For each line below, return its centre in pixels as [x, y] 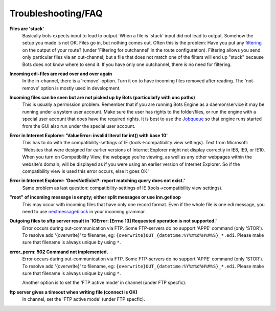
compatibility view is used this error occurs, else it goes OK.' [86, 171]
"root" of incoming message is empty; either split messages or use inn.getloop [95, 197]
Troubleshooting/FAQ [56, 13]
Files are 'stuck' [27, 29]
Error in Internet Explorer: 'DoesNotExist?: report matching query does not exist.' [97, 181]
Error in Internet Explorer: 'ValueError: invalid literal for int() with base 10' [89, 136]
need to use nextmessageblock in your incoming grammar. [84, 211]
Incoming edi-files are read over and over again [61, 74]
